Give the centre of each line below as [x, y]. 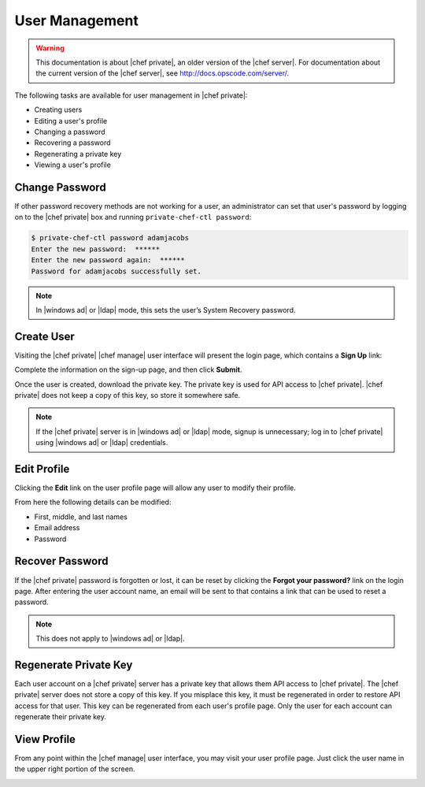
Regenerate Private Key [74, 664]
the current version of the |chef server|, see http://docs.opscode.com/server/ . [163, 73]
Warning [50, 48]
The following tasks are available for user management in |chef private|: [131, 95]
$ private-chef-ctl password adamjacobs [110, 238]
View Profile [45, 739]
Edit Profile [42, 469]
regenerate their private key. [60, 717]
